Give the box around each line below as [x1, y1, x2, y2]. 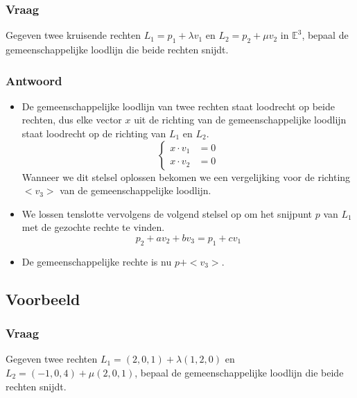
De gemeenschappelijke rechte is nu [21, 254, 172, 268]
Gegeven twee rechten [6, 352, 98, 366]
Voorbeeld [6, 288, 80, 309]
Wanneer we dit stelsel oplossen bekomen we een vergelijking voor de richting [21, 169, 351, 184]
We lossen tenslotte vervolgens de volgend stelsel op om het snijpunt [21, 206, 313, 220]
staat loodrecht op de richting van [21, 126, 166, 141]
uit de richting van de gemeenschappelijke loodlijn [134, 112, 347, 127]
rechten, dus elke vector [21, 112, 122, 127]
